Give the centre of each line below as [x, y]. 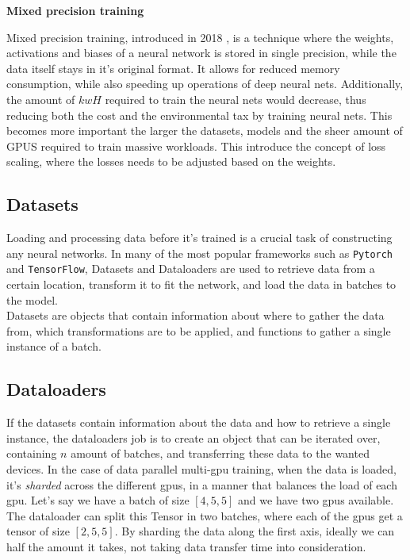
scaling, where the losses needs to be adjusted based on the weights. [171, 161]
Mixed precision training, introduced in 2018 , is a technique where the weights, [200, 37]
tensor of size [38, 531]
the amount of [41, 99]
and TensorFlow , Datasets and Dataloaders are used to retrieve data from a [191, 268]
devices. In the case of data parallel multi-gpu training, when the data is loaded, [201, 469]
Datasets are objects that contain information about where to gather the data [195, 315]
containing [32, 453]
